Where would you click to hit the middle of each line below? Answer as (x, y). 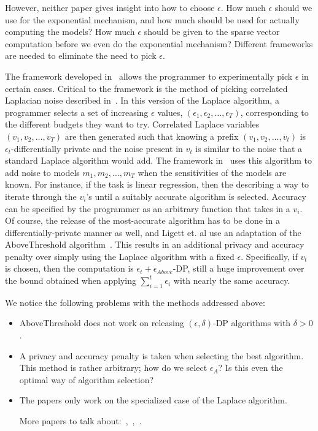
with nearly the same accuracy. (232, 280)
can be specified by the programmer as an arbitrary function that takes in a (148, 208)
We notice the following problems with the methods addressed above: (135, 302)
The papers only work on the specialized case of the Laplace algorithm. (153, 400)
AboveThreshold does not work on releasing (102, 323)
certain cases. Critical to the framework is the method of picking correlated (146, 88)
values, (170, 112)
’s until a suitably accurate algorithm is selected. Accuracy (196, 196)
